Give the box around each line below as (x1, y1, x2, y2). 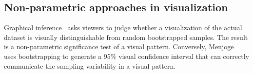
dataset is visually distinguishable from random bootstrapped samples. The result (4, 32, 248, 42)
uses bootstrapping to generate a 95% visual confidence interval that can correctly (4, 51, 249, 61)
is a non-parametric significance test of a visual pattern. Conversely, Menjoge (4, 41, 234, 52)
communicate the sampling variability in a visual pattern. (4, 60, 176, 71)
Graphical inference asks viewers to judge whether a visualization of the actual (4, 22, 242, 33)
